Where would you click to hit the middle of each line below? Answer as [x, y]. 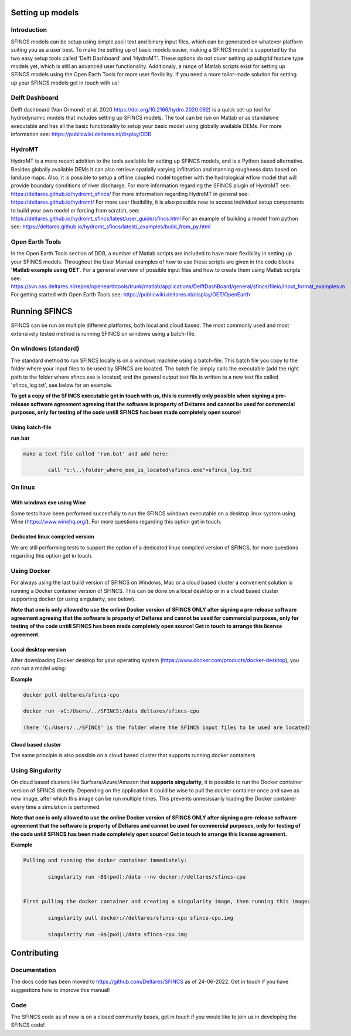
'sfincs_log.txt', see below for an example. [62, 385]
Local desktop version [39, 649]
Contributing [35, 953]
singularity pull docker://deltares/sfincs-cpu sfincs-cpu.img [141, 918]
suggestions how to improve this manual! [60, 990]
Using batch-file [31, 427]
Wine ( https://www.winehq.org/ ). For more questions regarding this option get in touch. [116, 522]
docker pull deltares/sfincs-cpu [71, 695]
